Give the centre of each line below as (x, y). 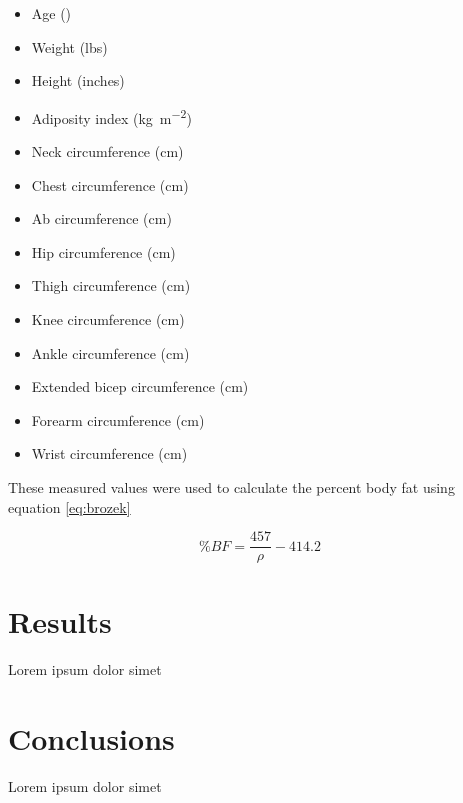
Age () (51, 13)
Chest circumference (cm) (110, 184)
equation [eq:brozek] (69, 506)
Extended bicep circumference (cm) (140, 386)
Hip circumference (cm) (103, 251)
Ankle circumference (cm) (110, 352)
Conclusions (91, 738)
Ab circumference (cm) (101, 218)
